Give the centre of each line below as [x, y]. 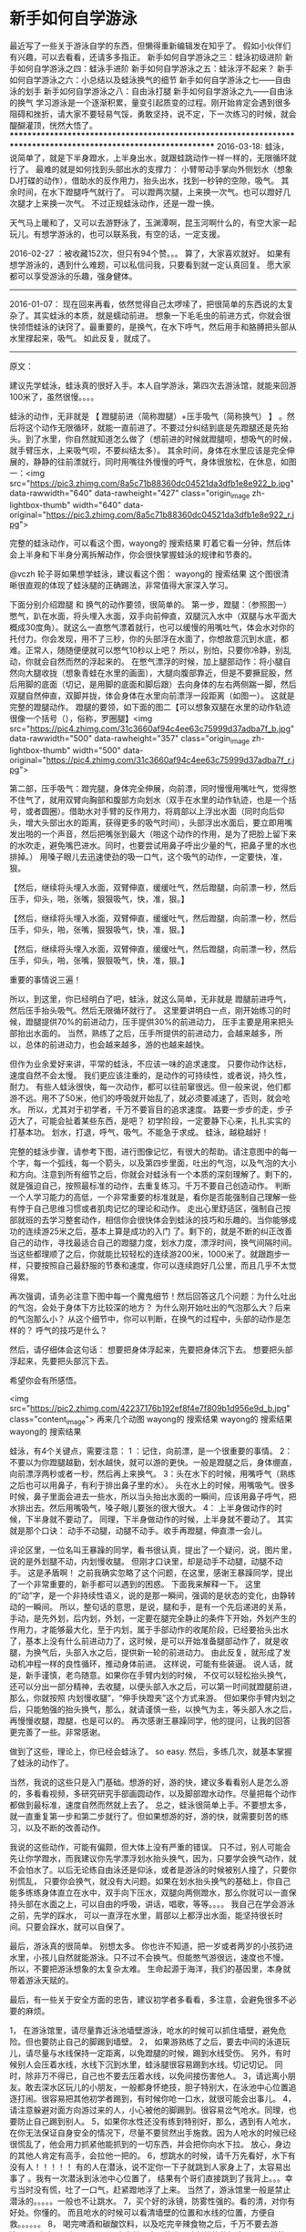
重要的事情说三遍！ [46, 979]
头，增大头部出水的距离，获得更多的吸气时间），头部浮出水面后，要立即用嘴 [151, 822]
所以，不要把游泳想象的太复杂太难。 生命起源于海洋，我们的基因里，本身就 [150, 1969]
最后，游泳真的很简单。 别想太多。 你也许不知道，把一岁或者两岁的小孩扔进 [151, 1946]
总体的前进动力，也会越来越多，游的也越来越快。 [117, 1045]
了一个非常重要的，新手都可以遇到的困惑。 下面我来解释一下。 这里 [135, 1585]
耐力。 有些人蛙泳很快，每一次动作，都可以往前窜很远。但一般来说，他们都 [150, 1086]
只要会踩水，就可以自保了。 [77, 1927]
